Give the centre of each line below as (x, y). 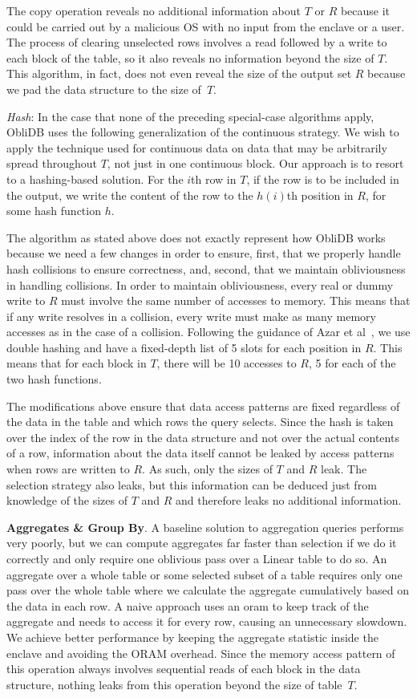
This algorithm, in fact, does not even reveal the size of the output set (179, 73)
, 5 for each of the (352, 363)
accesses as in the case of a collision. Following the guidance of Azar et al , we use (208, 332)
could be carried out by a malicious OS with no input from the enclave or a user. (206, 26)
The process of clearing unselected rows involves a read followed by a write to (197, 42)
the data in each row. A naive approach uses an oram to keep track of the (188, 605)
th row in (214, 179)
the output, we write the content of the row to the (130, 195)
